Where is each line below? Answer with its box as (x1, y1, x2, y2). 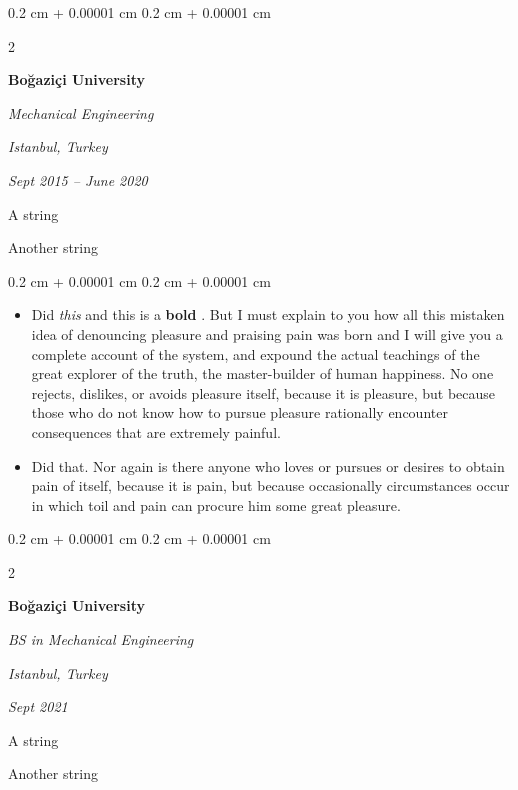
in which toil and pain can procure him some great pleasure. (31, 494, 401, 515)
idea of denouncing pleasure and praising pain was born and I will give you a (31, 323, 503, 344)
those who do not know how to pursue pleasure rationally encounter (31, 402, 448, 423)
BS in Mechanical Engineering (8, 629, 194, 650)
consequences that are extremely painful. (31, 421, 281, 442)
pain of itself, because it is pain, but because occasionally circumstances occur (31, 475, 510, 496)
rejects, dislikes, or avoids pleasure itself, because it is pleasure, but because (31, 382, 496, 403)
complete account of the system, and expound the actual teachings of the (31, 343, 480, 364)
